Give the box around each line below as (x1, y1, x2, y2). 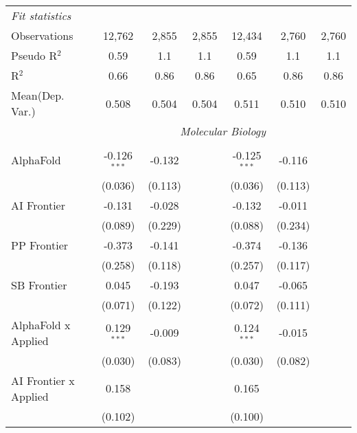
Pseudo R (11, 47, 58, 63)
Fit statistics (11, 8, 71, 23)
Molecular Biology (180, 123, 266, 139)
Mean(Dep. (11, 87, 65, 103)
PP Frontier (11, 236, 69, 253)
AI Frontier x (11, 372, 75, 388)
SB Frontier (11, 276, 67, 293)
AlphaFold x (11, 316, 71, 333)
